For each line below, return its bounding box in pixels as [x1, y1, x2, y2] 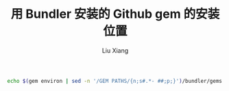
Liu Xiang [101, 46, 129, 55]
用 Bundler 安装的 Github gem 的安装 [10, 6, 220, 22]
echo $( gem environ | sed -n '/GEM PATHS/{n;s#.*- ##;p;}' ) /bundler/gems [7, 77, 223, 84]
